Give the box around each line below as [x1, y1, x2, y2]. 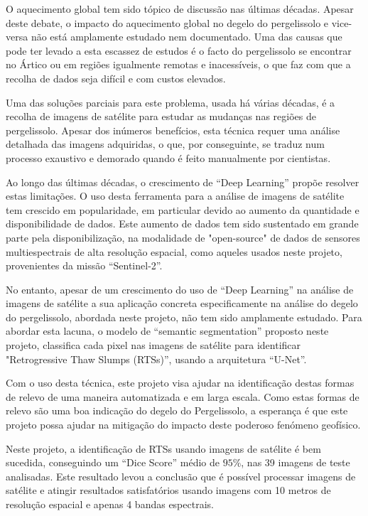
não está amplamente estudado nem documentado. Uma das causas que [31, 29, 342, 44]
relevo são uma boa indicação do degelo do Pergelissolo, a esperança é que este [6, 403, 348, 418]
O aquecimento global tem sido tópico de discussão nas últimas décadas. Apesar [6, 1, 354, 16]
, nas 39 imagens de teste [241, 455, 350, 470]
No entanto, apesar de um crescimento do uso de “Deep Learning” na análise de [6, 281, 354, 296]
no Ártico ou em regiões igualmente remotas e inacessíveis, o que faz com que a [6, 57, 351, 72]
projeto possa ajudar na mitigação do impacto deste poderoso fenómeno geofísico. [6, 417, 361, 432]
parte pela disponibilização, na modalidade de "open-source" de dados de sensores [6, 230, 360, 244]
